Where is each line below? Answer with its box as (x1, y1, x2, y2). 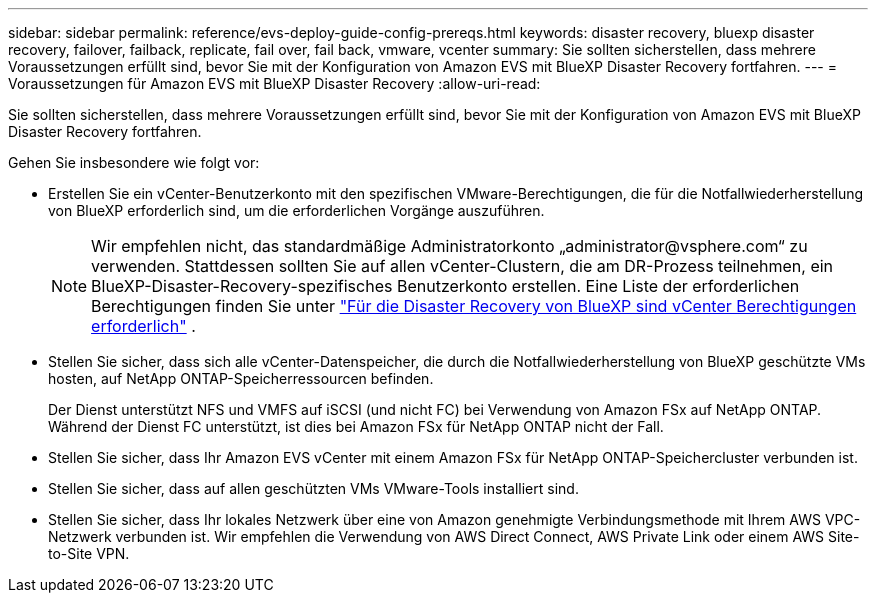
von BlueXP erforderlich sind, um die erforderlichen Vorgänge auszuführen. (48, 202, 545, 219)
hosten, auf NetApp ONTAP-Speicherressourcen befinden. (48, 370, 434, 387)
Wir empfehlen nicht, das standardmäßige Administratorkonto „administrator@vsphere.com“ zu (91, 236, 808, 256)
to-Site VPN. (48, 545, 130, 562)
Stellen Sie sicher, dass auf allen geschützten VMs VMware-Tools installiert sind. (48, 480, 579, 497)
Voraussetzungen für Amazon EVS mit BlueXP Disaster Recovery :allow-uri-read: (8, 75, 541, 92)
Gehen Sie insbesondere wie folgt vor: (8, 154, 260, 171)
